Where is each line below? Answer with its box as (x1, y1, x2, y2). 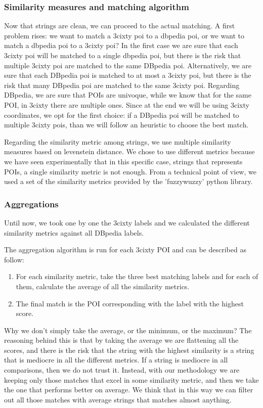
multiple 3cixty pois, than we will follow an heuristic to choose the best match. (4, 119, 249, 130)
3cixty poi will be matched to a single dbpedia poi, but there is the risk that (4, 50, 241, 60)
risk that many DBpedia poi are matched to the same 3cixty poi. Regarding (4, 79, 240, 90)
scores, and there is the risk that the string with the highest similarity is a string (4, 344, 254, 355)
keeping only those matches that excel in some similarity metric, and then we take (4, 374, 259, 385)
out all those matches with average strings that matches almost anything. (4, 394, 232, 404)
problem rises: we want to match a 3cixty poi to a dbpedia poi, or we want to (4, 30, 245, 40)
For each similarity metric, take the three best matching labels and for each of (16, 271, 258, 282)
